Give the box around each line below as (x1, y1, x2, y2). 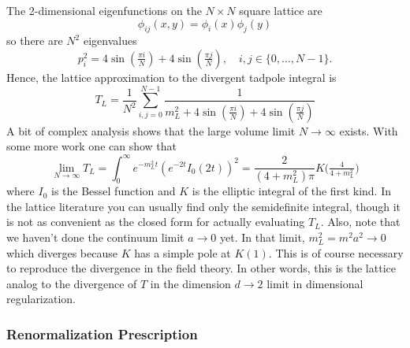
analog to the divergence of (6, 275, 137, 291)
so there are (6, 32, 63, 49)
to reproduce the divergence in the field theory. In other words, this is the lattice (6, 260, 396, 276)
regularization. (6, 291, 76, 307)
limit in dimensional (266, 275, 363, 291)
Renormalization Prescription (6, 324, 198, 343)
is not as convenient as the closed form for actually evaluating (6, 213, 305, 230)
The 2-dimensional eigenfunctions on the (6, 2, 202, 18)
